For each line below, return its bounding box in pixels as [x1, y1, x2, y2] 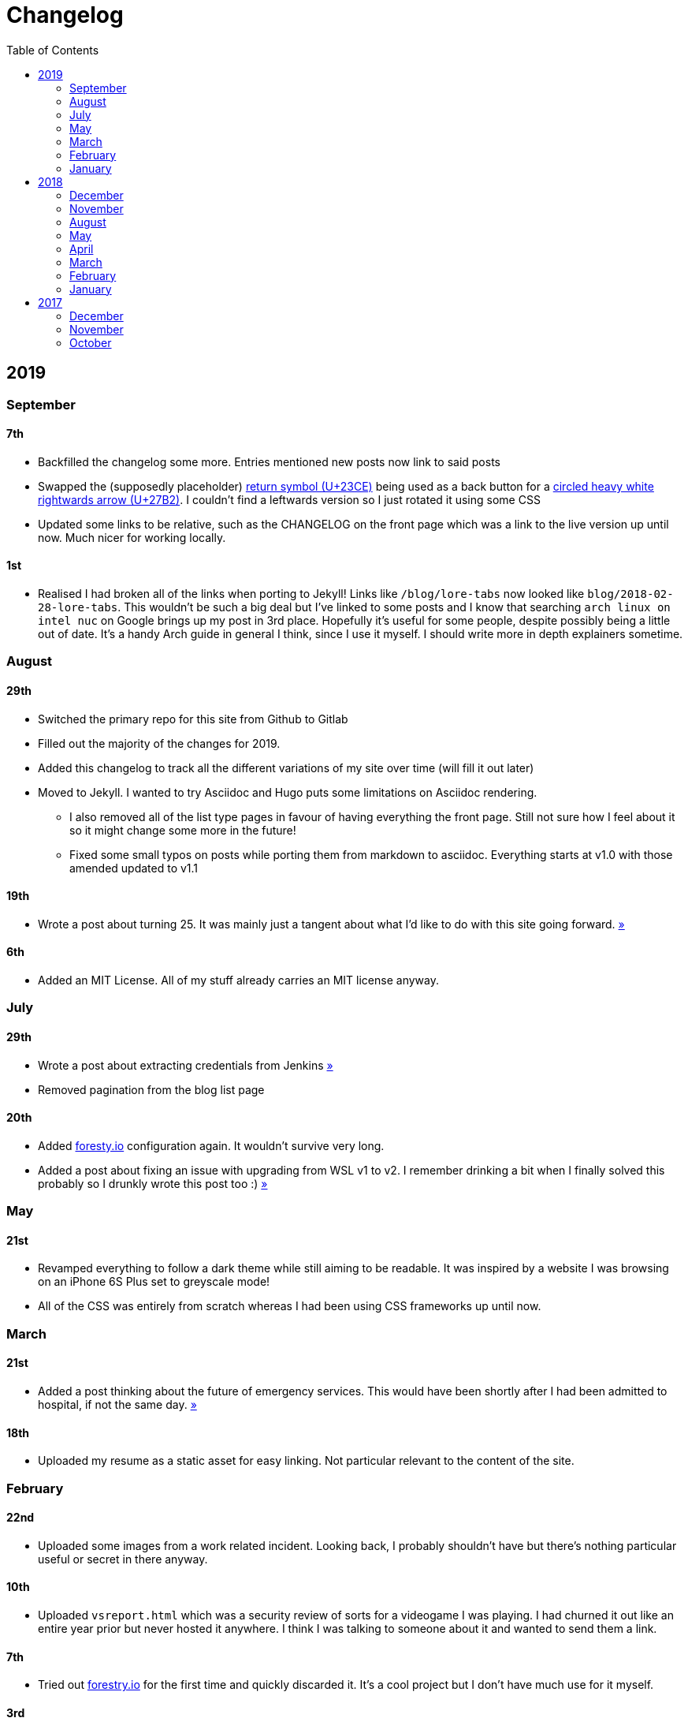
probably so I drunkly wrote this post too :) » [38, 1176, 268, 1190]
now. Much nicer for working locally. [38, 530, 226, 544]
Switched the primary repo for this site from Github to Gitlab [38, 711, 348, 726]
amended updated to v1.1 [69, 861, 199, 875]
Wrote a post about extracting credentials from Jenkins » [38, 1058, 333, 1072]
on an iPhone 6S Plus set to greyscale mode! [38, 1275, 270, 1289]
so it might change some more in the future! [69, 823, 296, 837]
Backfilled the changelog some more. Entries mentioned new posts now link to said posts [38, 454, 500, 469]
